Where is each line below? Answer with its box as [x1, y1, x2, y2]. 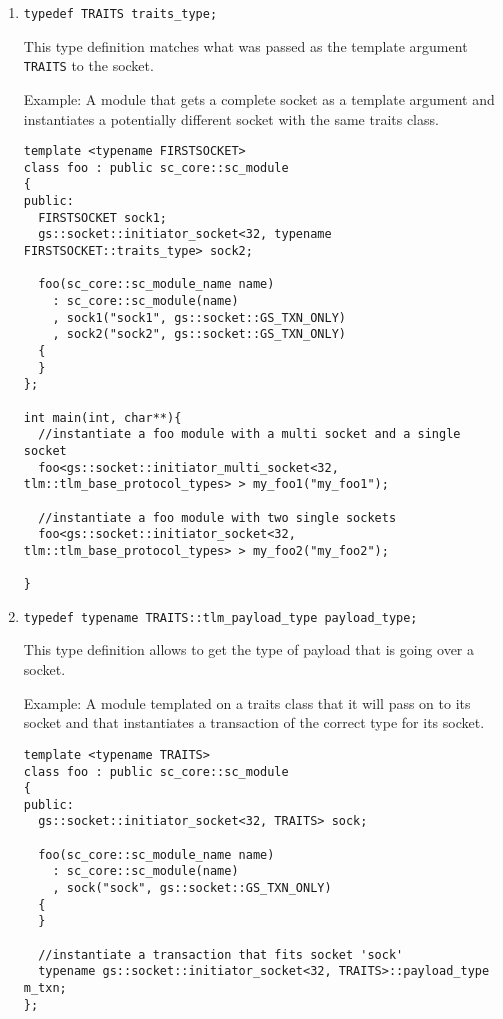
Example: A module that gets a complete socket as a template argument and [23, 88, 495, 109]
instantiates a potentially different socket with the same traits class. [23, 108, 439, 129]
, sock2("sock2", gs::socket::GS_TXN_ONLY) [52, 327, 346, 342]
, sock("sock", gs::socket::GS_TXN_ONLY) [52, 881, 332, 896]
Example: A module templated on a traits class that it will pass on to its [23, 692, 471, 713]
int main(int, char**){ [23, 410, 182, 425]
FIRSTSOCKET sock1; [38, 210, 167, 225]
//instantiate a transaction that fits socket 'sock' [38, 947, 404, 962]
